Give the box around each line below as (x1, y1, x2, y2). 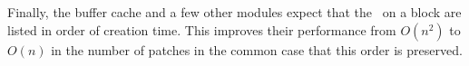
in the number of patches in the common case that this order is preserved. (51, 40, 463, 59)
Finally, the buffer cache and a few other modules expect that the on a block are (7, 3, 462, 21)
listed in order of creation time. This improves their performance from (7, 20, 396, 39)
